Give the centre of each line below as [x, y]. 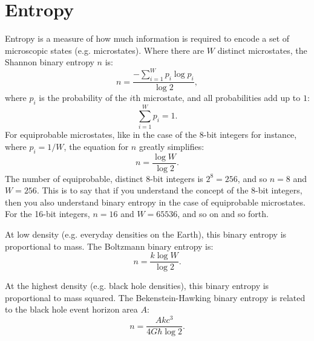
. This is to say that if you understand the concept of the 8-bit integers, [169, 190]
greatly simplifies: [172, 146]
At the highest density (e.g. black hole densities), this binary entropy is [137, 286]
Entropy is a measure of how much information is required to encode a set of [147, 38]
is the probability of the [83, 98]
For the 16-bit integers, [47, 214]
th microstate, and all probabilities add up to [217, 98]
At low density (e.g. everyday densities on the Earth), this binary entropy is [146, 234]
